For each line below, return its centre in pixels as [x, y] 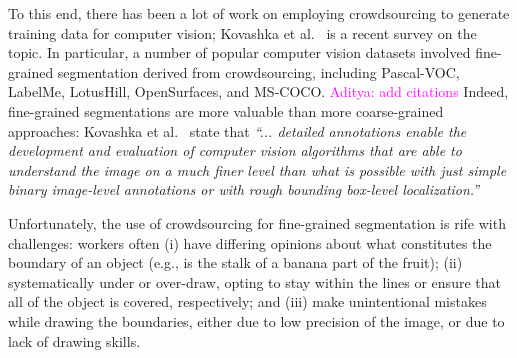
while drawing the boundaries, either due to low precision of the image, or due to [256, 320]
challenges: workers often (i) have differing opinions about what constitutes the [250, 242]
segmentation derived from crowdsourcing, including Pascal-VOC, [258, 71]
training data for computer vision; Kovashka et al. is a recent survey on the [242, 32]
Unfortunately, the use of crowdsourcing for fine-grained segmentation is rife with [257, 222]
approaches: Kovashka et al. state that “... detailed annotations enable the [237, 130]
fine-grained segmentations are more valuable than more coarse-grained [226, 110]
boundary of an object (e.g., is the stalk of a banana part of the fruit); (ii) [235, 262]
